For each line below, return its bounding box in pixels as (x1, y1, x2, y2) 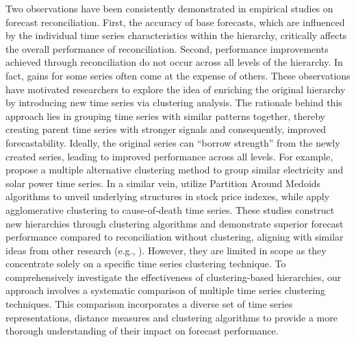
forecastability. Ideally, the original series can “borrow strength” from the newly (5, 135, 340, 149)
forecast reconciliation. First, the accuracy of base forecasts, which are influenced (5, 14, 345, 29)
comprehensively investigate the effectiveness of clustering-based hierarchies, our (5, 269, 342, 284)
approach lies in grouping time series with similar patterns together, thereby (5, 108, 325, 123)
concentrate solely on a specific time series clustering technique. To (5, 256, 286, 271)
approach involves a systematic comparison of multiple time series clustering (5, 283, 325, 297)
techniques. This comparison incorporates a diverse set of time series (5, 297, 293, 311)
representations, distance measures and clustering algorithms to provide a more (5, 310, 338, 324)
